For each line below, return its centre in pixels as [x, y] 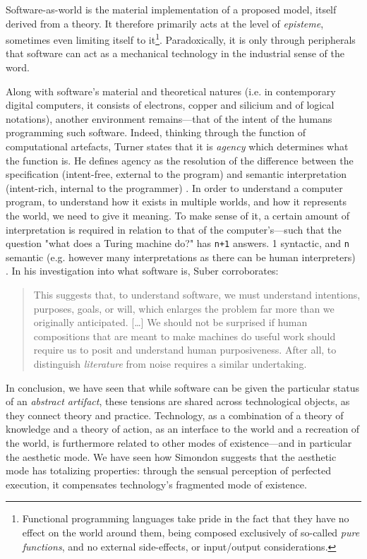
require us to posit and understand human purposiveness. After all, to [185, 350]
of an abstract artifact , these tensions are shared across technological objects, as [178, 401]
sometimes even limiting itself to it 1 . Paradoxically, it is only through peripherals [181, 38]
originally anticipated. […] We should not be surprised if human [170, 322]
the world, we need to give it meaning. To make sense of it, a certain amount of [178, 215]
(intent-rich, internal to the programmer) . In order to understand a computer [174, 187]
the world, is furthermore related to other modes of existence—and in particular [179, 442]
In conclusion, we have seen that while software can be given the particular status [182, 387]
